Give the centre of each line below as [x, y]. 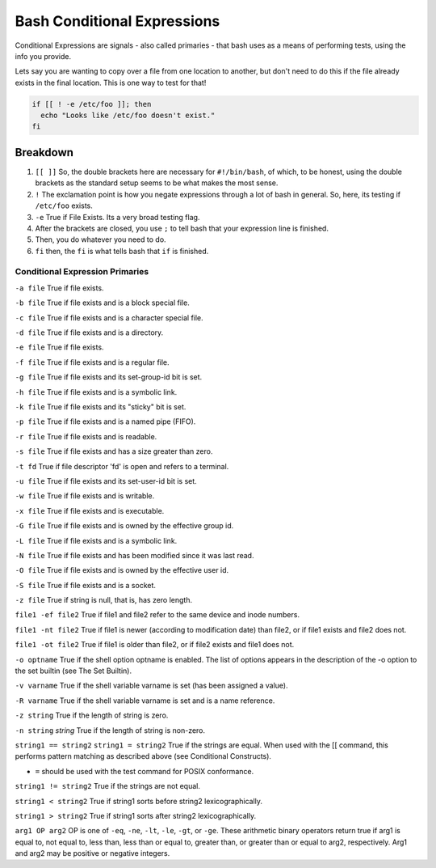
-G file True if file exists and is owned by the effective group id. [124, 526]
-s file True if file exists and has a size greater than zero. [114, 451]
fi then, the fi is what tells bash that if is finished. [122, 251]
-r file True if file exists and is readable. [86, 436]
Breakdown [44, 152]
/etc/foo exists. [64, 205]
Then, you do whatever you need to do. [101, 239]
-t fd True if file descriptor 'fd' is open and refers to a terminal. [122, 466]
